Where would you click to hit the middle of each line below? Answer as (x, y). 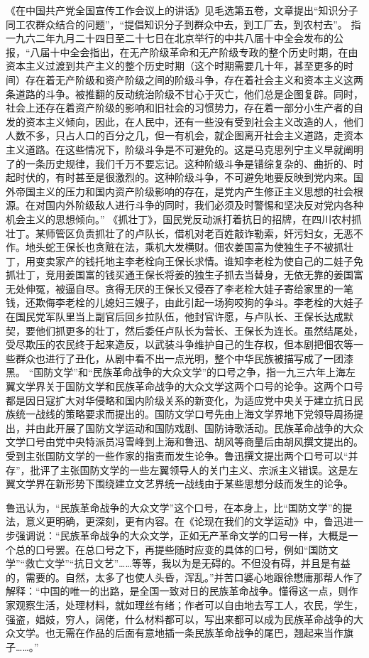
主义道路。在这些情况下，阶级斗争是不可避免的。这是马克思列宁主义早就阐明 (184, 149)
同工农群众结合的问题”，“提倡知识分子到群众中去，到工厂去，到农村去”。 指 (183, 24)
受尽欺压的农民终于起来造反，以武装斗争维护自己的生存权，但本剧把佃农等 (180, 344)
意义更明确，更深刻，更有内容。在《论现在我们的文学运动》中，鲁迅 (184, 521)
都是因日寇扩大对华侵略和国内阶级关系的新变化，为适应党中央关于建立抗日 (180, 400)
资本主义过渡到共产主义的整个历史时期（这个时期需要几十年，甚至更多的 (175, 66)
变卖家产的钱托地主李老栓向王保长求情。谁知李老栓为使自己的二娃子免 (199, 260)
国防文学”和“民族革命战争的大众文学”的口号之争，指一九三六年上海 (190, 372)
